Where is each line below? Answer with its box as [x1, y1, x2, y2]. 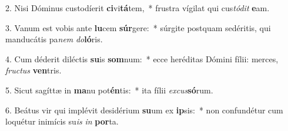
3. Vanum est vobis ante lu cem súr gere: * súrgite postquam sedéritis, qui [5, 21, 271, 33]
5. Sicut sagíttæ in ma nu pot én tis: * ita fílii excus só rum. [5, 83, 213, 96]
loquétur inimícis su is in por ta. [5, 115, 119, 127]
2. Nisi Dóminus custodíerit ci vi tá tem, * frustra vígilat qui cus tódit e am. [5, 2, 270, 14]
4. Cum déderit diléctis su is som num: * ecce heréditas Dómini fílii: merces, [5, 52, 279, 65]
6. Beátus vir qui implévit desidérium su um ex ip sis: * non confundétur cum [5, 103, 283, 116]
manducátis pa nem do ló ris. [5, 33, 103, 45]
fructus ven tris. [5, 64, 62, 76]
